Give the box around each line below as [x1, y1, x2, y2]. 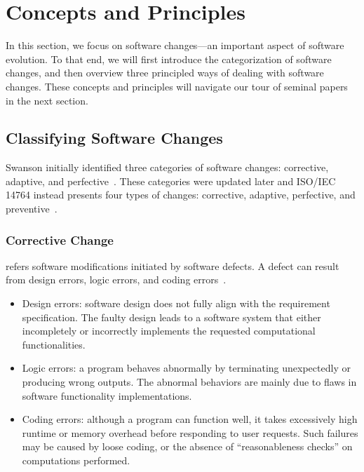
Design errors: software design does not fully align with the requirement [22, 296, 330, 311]
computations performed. [22, 453, 130, 468]
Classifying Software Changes [6, 127, 223, 149]
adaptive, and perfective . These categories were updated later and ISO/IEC [6, 173, 336, 188]
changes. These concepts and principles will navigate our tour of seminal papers [6, 79, 348, 93]
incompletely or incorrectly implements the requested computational [22, 323, 316, 338]
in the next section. [6, 93, 88, 107]
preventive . [6, 201, 58, 216]
